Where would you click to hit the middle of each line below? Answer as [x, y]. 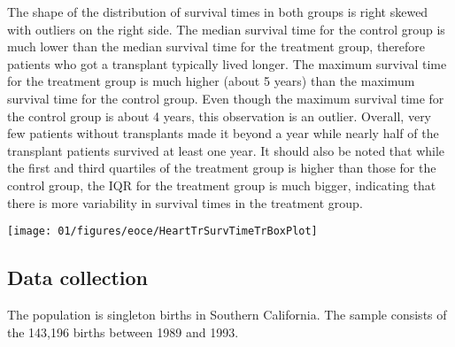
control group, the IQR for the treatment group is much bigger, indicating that [222, 185]
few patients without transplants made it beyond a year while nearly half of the [223, 133]
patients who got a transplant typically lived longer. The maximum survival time [227, 63]
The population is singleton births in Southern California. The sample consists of [227, 314]
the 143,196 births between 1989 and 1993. [123, 332]
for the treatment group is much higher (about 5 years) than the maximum [211, 81]
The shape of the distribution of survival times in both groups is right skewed [218, 12]
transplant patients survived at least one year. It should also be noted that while [226, 150]
